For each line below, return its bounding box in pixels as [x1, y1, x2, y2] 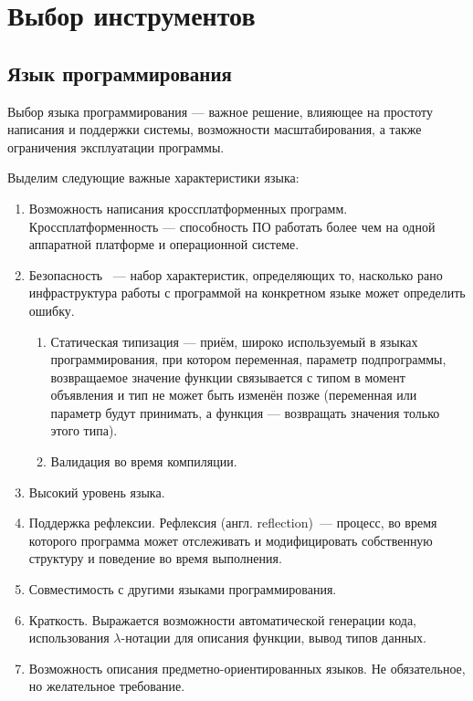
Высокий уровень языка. [28, 482, 165, 501]
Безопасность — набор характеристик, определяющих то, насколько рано [28, 265, 443, 284]
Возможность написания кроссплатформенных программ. [28, 198, 348, 217]
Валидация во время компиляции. [50, 452, 237, 471]
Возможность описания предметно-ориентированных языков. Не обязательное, [28, 658, 466, 677]
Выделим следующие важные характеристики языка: [7, 168, 300, 187]
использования [28, 628, 110, 647]
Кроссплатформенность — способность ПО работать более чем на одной [28, 216, 436, 235]
